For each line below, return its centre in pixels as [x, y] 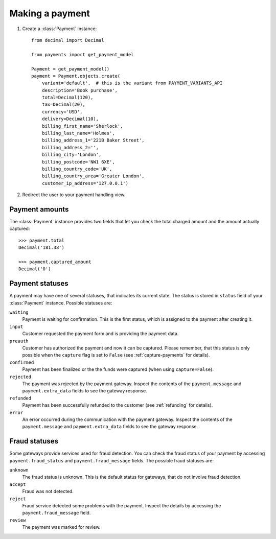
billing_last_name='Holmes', [78, 133]
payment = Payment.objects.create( [76, 76]
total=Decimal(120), [67, 98]
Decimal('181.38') [42, 248]
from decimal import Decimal [68, 40]
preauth [19, 341]
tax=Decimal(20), [63, 104]
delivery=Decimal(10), [70, 119]
